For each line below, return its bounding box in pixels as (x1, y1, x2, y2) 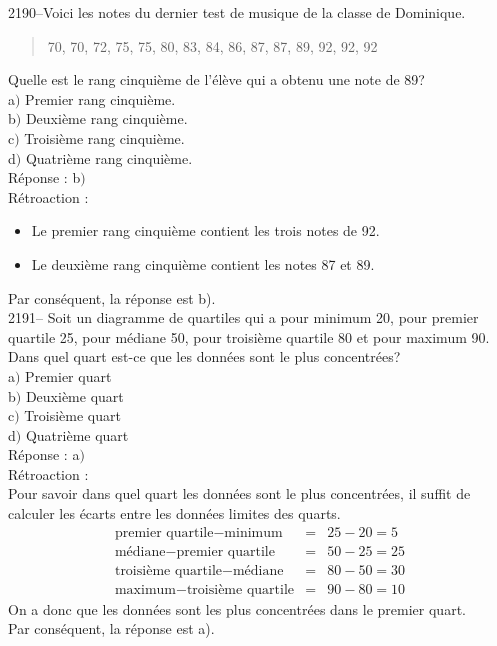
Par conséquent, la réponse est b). (8, 287, 216, 308)
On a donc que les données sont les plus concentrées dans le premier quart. (8, 598, 466, 619)
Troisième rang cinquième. (24, 127, 185, 148)
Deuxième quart (25, 385, 124, 406)
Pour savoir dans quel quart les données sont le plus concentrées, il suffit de (8, 483, 471, 504)
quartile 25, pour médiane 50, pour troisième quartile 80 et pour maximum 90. (8, 326, 490, 347)
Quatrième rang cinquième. (25, 147, 193, 168)
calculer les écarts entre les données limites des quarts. (8, 503, 341, 524)
